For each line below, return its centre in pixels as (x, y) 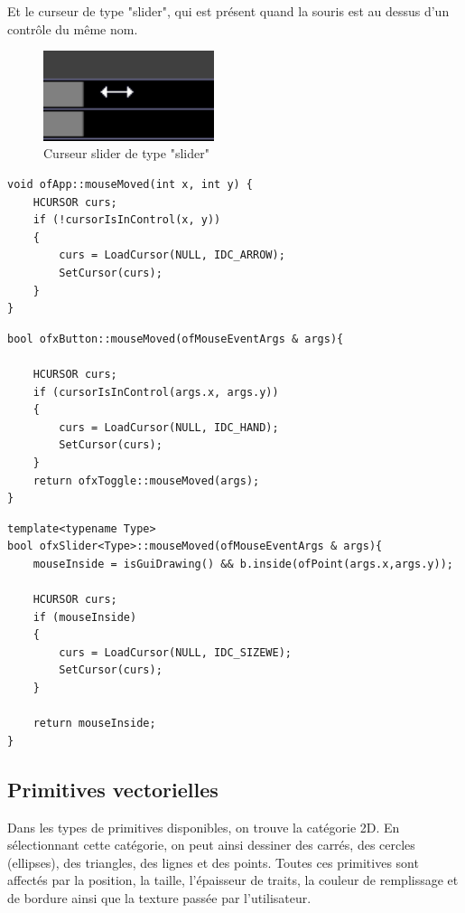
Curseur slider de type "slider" (126, 153)
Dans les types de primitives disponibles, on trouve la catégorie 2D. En (204, 827)
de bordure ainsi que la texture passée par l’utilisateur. (159, 897)
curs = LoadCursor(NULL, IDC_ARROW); (172, 255)
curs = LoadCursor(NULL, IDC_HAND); (169, 427)
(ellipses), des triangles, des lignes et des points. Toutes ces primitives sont (213, 862)
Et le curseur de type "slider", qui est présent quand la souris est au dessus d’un (228, 11)
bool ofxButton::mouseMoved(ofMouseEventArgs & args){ (176, 339)
